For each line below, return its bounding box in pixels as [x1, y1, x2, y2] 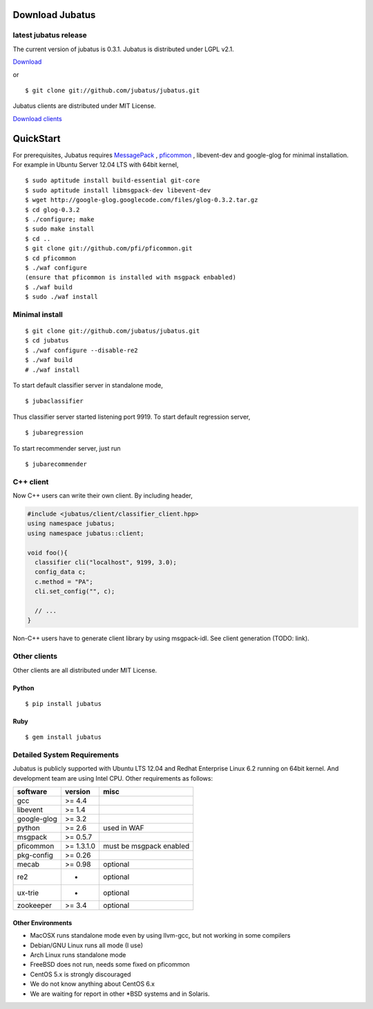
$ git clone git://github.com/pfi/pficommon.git [25, 244, 193, 253]
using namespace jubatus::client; [27, 529, 144, 537]
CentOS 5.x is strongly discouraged [30, 970, 131, 979]
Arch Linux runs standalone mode [30, 950, 126, 958]
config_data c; [35, 568, 86, 576]
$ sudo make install [25, 225, 95, 233]
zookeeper [17, 900, 52, 910]
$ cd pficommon [25, 254, 77, 262]
